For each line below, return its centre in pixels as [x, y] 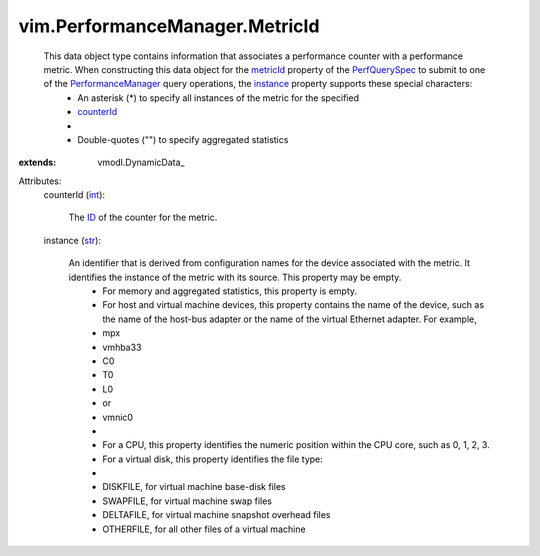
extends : [37, 162]
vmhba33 [122, 347]
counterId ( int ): [74, 195]
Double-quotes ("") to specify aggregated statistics [183, 139]
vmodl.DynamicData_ [141, 162]
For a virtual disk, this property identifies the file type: [213, 459]
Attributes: [40, 181]
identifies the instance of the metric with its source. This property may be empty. [235, 277]
